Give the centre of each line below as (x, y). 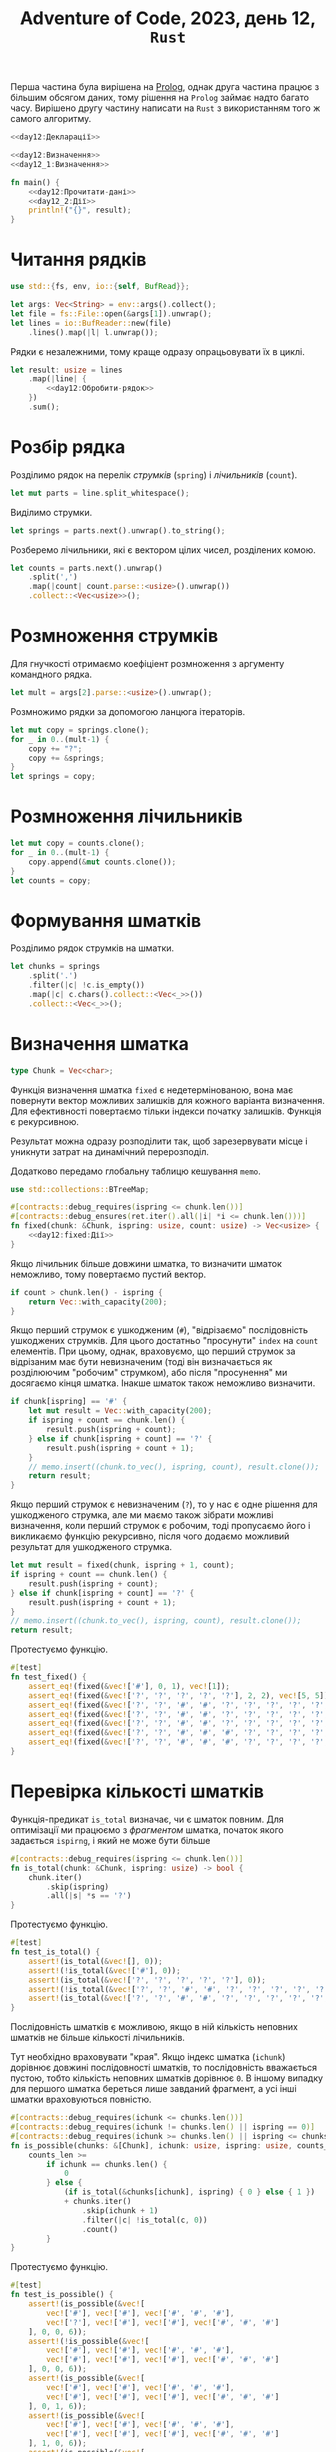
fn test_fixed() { (48, 1677)
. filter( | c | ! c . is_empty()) (86, 985)
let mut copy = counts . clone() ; (77, 843)
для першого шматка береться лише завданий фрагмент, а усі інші (153, 2089)
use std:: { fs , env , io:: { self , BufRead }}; (100, 287)
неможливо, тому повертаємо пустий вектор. (108, 1274)
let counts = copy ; (51, 880)
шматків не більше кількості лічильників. (97, 2038)
